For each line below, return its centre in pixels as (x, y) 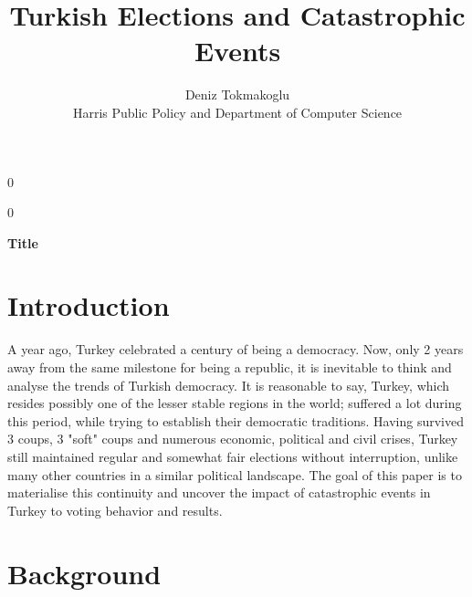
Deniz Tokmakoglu (237, 94)
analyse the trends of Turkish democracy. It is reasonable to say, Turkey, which (229, 385)
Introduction (89, 305)
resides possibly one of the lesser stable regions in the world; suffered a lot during (235, 403)
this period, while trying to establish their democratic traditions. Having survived (236, 420)
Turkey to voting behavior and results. (115, 510)
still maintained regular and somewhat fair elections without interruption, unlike (233, 456)
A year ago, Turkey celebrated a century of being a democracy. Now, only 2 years (236, 349)
